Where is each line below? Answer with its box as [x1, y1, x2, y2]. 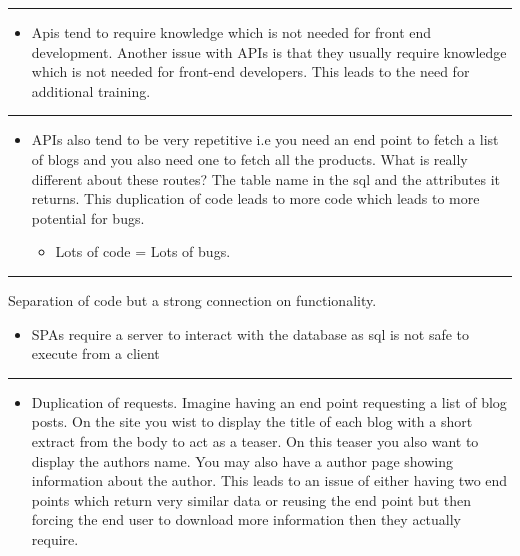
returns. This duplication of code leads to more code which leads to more [31, 188, 480, 209]
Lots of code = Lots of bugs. [55, 241, 231, 262]
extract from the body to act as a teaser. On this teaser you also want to [31, 430, 479, 451]
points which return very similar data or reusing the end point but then [31, 489, 471, 510]
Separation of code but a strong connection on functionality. [8, 289, 377, 310]
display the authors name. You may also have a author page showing [31, 450, 453, 471]
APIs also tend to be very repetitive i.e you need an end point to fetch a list [31, 129, 499, 150]
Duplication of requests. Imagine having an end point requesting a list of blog [31, 391, 507, 412]
